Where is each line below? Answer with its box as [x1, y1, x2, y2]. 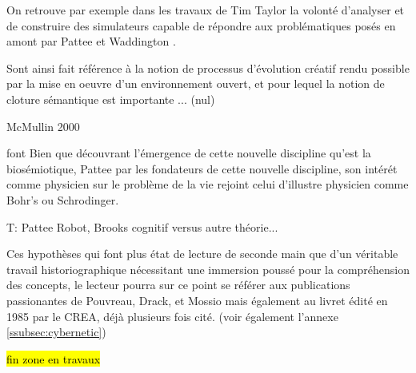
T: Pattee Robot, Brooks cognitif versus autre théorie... [6, 218, 278, 235]
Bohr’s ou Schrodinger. [6, 191, 119, 208]
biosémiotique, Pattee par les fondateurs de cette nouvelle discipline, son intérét [6, 160, 398, 177]
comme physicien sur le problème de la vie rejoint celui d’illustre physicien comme [6, 176, 409, 192]
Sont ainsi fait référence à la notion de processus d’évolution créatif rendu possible [6, 59, 410, 76]
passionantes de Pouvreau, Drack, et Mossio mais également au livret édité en [6, 292, 388, 308]
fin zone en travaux [6, 350, 101, 367]
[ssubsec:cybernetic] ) [6, 323, 106, 340]
